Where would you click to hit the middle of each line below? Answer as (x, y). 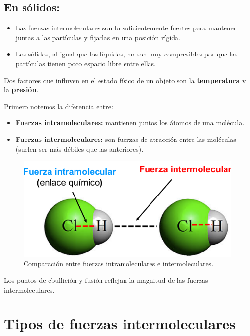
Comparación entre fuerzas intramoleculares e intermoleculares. (119, 264)
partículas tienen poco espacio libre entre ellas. (86, 63)
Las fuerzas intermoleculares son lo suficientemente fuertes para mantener (126, 28)
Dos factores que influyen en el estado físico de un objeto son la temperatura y (125, 80)
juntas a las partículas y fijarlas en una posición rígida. (98, 37)
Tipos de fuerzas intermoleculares (120, 323)
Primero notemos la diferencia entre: (59, 106)
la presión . (21, 90)
